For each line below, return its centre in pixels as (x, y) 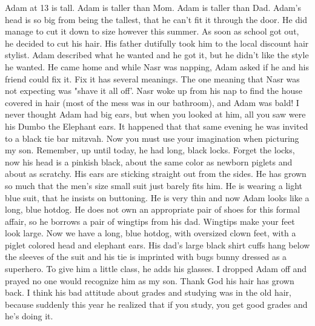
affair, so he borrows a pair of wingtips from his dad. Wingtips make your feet (150, 221)
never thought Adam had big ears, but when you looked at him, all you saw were (155, 114)
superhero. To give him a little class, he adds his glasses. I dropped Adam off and (156, 269)
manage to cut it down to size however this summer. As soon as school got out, (152, 31)
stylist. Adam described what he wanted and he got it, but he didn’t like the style (157, 55)
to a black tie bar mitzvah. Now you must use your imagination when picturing (152, 138)
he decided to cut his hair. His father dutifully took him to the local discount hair (157, 43)
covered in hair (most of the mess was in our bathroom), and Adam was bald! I (152, 102)
